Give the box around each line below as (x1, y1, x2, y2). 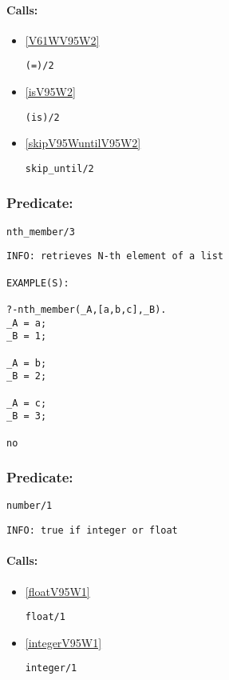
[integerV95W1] (25, 634, 102, 650)
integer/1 (25, 662, 77, 674)
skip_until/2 (25, 162, 94, 174)
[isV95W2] (25, 83, 76, 100)
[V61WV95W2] (25, 31, 100, 48)
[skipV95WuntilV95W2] (25, 134, 141, 151)
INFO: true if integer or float (6, 525, 178, 537)
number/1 (6, 500, 53, 512)
